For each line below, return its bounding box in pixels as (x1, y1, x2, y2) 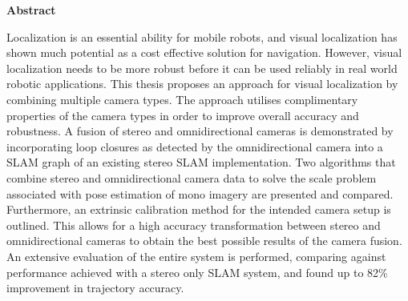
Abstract (6, 2, 56, 18)
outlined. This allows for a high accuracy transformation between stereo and (6, 216, 381, 233)
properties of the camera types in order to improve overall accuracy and (6, 106, 359, 123)
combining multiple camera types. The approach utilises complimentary (6, 90, 358, 107)
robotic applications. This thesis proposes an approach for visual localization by (6, 75, 398, 92)
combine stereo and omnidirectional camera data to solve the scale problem (6, 169, 377, 186)
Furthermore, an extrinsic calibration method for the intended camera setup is (6, 201, 391, 218)
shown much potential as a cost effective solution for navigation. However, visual (6, 44, 402, 61)
